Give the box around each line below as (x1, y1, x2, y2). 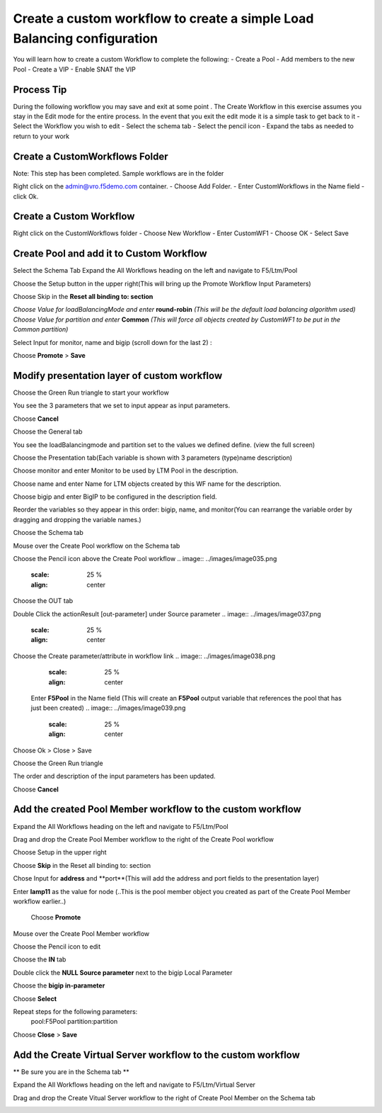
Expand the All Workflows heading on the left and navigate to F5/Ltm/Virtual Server (13, 1080, 256, 1089)
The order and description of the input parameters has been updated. (13, 772, 216, 781)
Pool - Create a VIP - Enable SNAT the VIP (13, 64, 136, 74)
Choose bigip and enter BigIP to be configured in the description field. (13, 492, 217, 501)
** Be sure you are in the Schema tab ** (13, 1067, 130, 1076)
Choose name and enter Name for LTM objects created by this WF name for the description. (13, 479, 282, 488)
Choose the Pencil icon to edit (13, 942, 101, 951)
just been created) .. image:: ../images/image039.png (30, 704, 186, 712)
